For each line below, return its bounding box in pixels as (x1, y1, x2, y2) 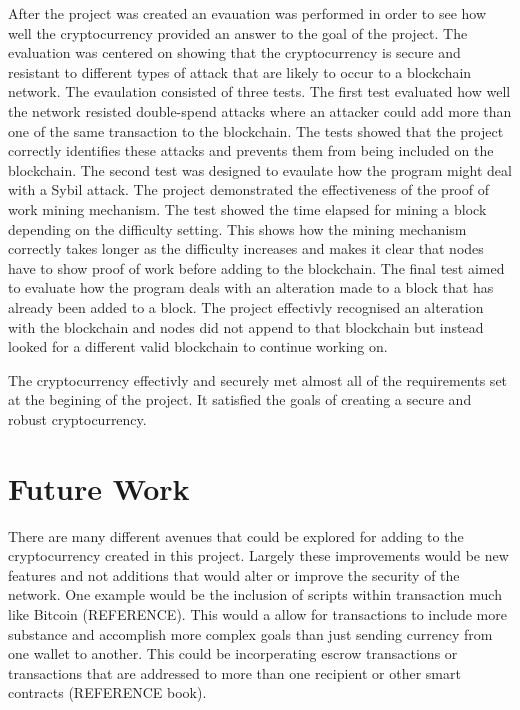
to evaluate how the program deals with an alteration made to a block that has (8, 277, 494, 298)
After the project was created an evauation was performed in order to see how (8, 3, 487, 23)
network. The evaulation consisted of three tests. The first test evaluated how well (8, 81, 511, 102)
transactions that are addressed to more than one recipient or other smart (8, 662, 461, 683)
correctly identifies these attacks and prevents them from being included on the (8, 140, 494, 161)
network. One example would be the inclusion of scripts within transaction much (8, 584, 502, 605)
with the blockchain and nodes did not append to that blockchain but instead (8, 316, 484, 337)
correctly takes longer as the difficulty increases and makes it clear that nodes (8, 238, 484, 259)
